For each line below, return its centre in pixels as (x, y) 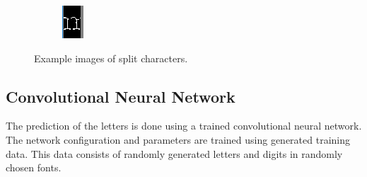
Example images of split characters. (111, 58)
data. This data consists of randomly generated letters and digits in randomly (174, 153)
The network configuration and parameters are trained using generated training (178, 139)
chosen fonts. (34, 167)
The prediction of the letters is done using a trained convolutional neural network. (184, 126)
